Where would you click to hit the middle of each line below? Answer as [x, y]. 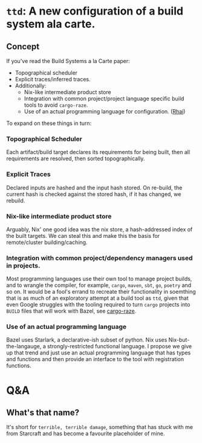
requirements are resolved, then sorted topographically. [76, 158]
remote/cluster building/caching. [47, 242]
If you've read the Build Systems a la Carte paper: [68, 61]
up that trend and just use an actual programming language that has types [99, 353]
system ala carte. [51, 24]
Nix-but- [179, 340]
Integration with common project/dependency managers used [99, 258]
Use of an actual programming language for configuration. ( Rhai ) [105, 111]
